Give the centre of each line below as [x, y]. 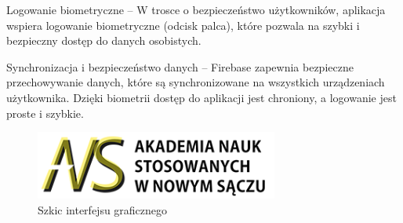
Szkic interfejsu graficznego [103, 209]
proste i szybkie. [45, 113]
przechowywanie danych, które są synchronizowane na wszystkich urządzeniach [196, 82]
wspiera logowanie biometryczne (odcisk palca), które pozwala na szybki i [183, 25]
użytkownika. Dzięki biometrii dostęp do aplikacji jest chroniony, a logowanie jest [201, 97]
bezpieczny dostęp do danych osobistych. [104, 40]
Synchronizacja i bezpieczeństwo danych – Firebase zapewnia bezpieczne [180, 66]
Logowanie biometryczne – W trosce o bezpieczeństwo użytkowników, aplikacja [196, 9]
